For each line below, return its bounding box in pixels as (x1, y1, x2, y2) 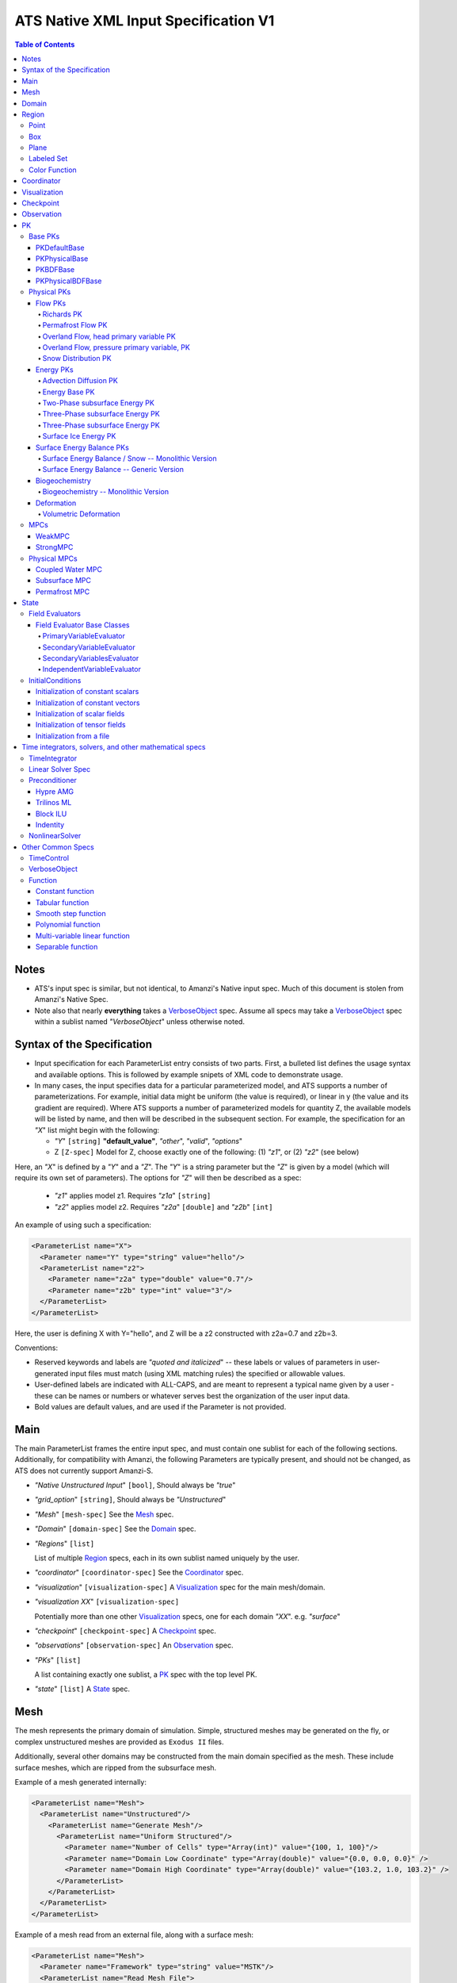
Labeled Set (29, 154, 68, 163)
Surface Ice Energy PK (42, 432, 116, 441)
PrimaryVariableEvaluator (42, 631, 126, 641)
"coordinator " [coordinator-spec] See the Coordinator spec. (34, 1567, 244, 1578)
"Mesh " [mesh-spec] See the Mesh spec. (34, 1509, 174, 1519)
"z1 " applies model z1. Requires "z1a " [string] (54, 1191, 211, 1201)
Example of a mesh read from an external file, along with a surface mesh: (14, 1930, 253, 1939)
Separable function (36, 942, 98, 952)
